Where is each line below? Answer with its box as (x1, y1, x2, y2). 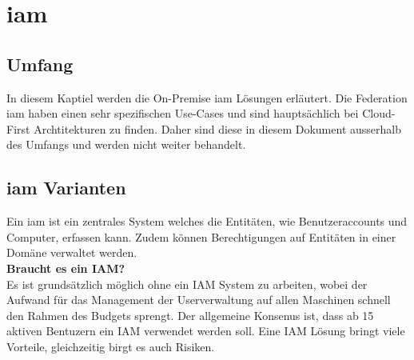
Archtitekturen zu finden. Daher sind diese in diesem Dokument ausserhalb (34, 120, 401, 137)
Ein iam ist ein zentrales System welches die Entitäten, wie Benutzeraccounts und (6, 213, 408, 230)
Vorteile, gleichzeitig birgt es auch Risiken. (6, 338, 215, 354)
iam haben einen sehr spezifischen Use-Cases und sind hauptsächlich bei (6, 105, 359, 122)
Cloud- (362, 105, 396, 122)
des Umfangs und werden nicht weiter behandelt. (6, 136, 246, 153)
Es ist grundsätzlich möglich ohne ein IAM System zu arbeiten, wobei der (6, 275, 368, 292)
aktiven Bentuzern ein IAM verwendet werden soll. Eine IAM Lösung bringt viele (6, 322, 405, 339)
